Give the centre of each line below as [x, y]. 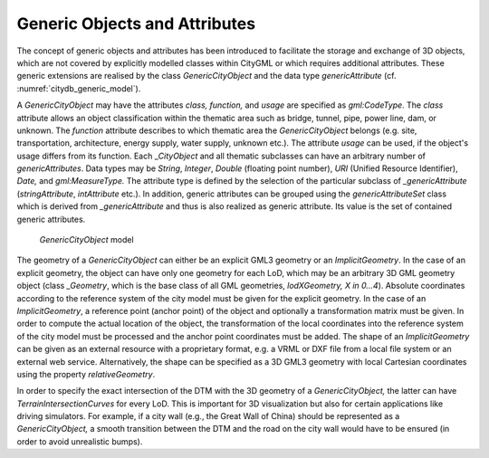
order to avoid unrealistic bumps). [80, 441]
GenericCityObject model [87, 240]
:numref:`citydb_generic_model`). [79, 88]
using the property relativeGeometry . [86, 374]
